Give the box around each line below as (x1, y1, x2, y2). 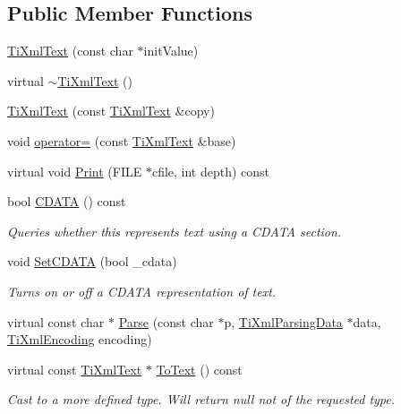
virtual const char (7, 312, 105, 331)
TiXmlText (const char (7, 41, 133, 60)
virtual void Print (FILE (7, 161, 142, 180)
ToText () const (156, 359, 243, 378)
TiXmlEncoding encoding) (7, 330, 152, 349)
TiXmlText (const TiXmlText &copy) (7, 101, 215, 120)
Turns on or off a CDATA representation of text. (7, 281, 277, 300)
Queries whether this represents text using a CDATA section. (7, 221, 342, 240)
